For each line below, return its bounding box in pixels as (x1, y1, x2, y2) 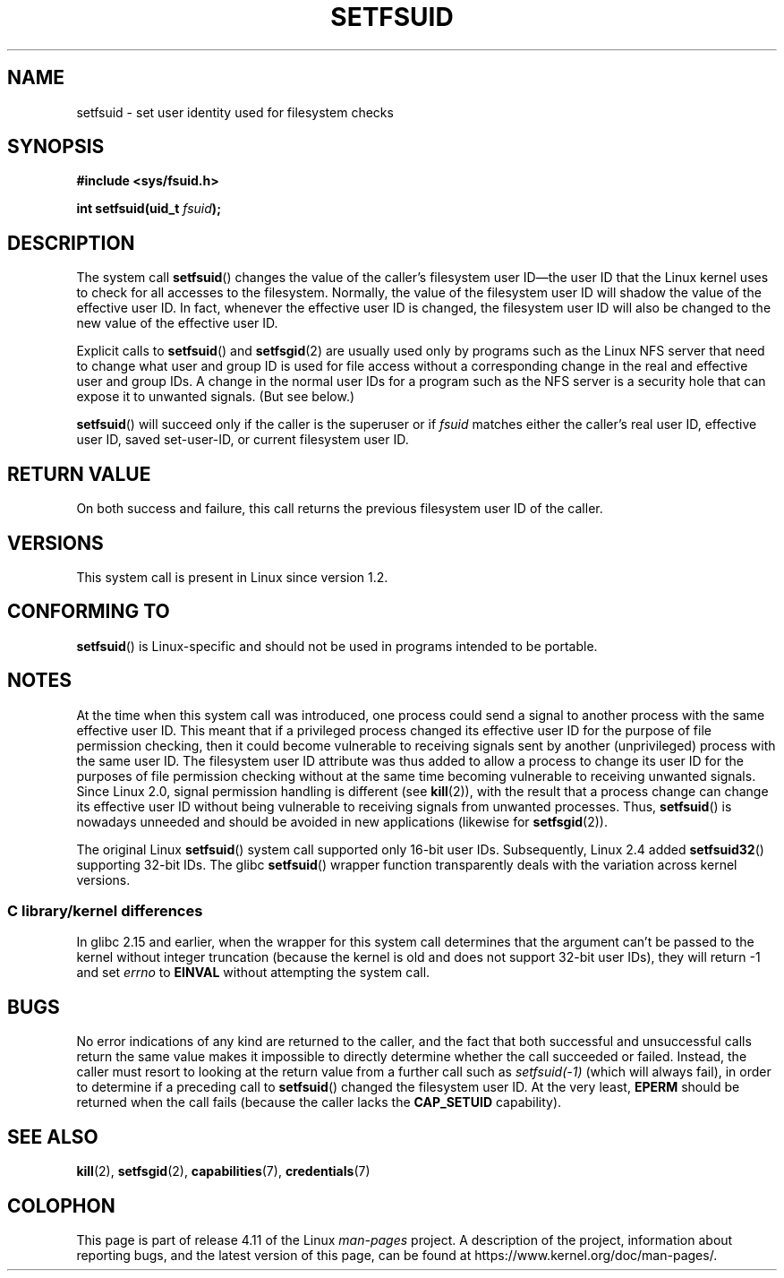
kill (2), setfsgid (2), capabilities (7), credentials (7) (76, 1163, 371, 1179)
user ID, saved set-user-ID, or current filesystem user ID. (76, 432, 409, 448)
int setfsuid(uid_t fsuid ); (76, 201, 221, 217)
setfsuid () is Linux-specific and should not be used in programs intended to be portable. (76, 638, 598, 654)
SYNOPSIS (7, 135, 105, 159)
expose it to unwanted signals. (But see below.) (76, 389, 355, 405)
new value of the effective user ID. (76, 315, 278, 331)
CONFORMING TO (7, 600, 170, 623)
